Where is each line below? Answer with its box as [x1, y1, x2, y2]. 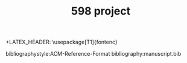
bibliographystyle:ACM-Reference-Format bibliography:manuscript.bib [5, 50, 182, 58]
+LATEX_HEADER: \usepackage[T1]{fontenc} [5, 38, 118, 46]
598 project [71, 4, 131, 18]
